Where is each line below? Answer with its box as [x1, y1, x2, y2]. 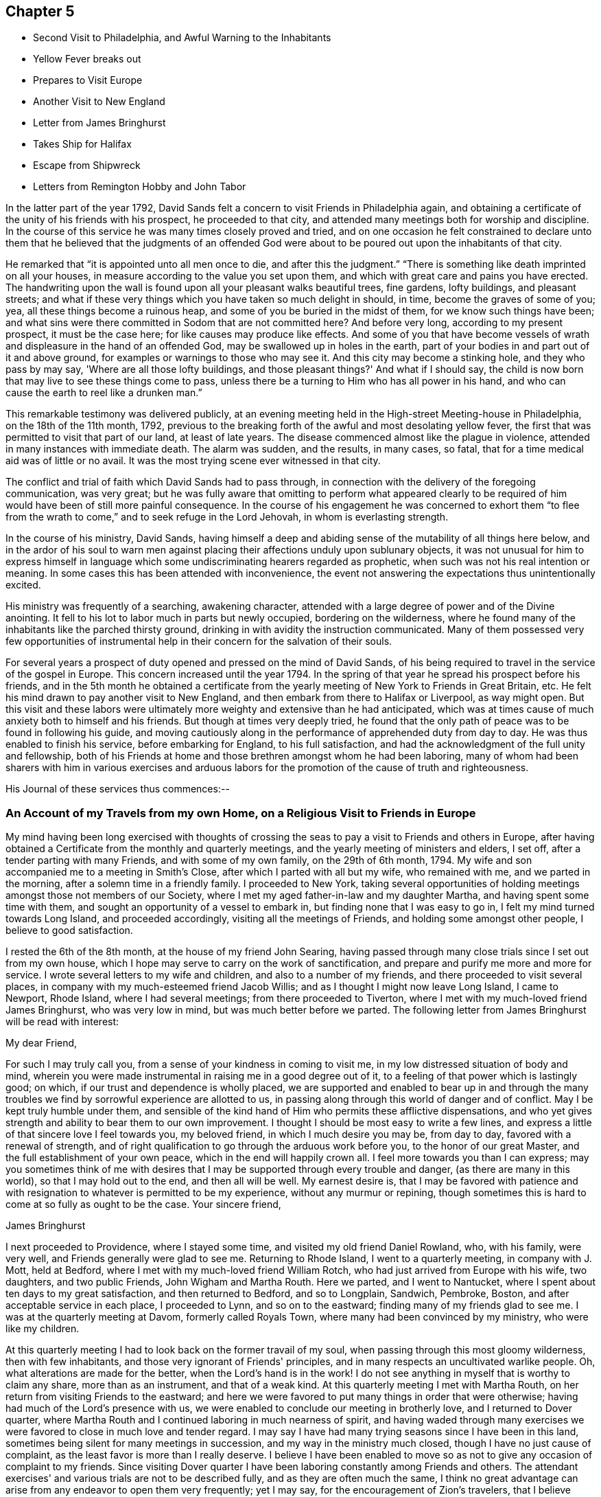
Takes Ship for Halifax [33, 138, 132, 150]
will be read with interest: [5, 1016, 119, 1028]
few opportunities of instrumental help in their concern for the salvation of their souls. [5, 635, 392, 648]
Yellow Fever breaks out [33, 53, 141, 65]
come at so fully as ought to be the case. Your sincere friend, [5, 1198, 281, 1211]
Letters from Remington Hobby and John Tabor [33, 181, 246, 193]
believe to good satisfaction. [5, 924, 133, 937]
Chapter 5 [5, 3, 75, 20]
